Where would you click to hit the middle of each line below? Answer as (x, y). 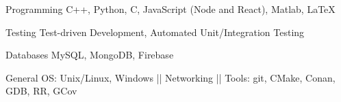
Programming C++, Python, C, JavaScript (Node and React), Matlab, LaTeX (170, 9)
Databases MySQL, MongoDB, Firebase (90, 55)
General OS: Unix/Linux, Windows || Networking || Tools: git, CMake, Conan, (170, 77)
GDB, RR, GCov (41, 91)
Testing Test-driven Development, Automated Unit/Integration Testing (155, 32)
